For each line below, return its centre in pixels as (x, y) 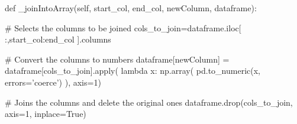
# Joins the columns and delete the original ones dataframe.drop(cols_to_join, (149, 102)
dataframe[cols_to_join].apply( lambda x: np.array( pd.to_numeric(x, (133, 71)
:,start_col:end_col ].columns (58, 39)
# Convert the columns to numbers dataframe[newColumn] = (117, 59)
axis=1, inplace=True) (46, 114)
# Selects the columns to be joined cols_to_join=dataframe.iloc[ (123, 27)
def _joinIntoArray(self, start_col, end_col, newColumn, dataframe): (131, 8)
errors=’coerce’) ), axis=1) (53, 82)
